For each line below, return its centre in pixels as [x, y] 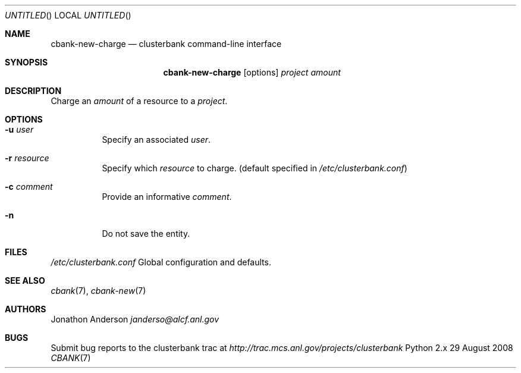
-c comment [29, 186]
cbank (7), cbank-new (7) [98, 291]
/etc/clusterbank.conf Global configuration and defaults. [161, 262]
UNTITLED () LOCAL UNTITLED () [68, 15]
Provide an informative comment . [167, 197]
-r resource [27, 158]
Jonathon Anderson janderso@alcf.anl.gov [135, 319]
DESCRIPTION [33, 91]
